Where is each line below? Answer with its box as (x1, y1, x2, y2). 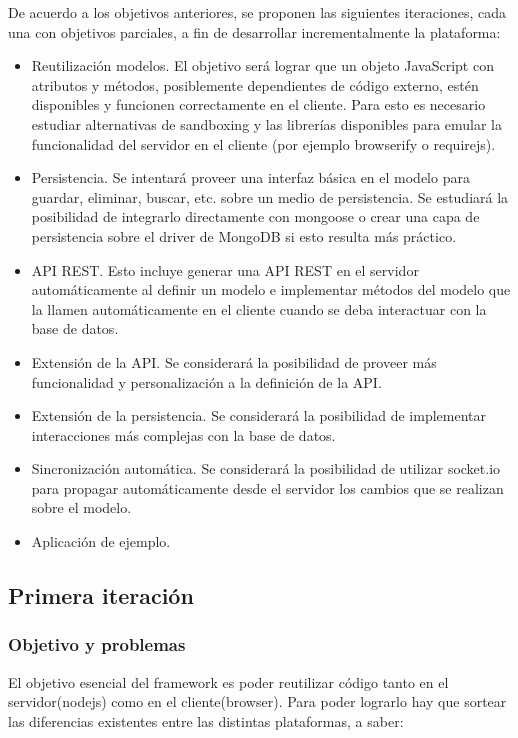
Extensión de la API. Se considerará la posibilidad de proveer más (31, 351, 437, 372)
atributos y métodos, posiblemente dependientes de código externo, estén (31, 74, 479, 95)
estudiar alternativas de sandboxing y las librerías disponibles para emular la (31, 113, 503, 134)
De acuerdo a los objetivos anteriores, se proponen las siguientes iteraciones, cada (8, 2, 506, 22)
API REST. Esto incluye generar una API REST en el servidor (31, 259, 419, 280)
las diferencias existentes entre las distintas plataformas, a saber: (8, 710, 404, 731)
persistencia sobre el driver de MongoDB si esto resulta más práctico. (31, 225, 457, 246)
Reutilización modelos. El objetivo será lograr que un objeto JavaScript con (31, 55, 494, 76)
